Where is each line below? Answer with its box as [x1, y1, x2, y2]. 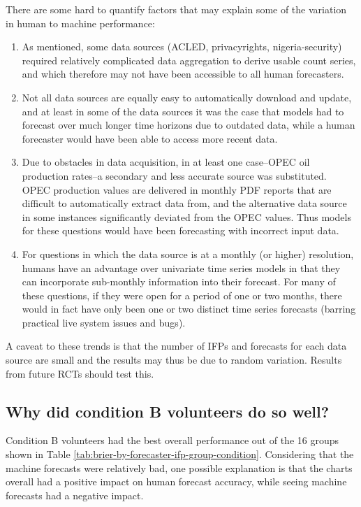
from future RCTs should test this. [6, 366, 154, 380]
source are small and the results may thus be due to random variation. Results [6, 352, 342, 367]
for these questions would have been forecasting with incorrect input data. [22, 223, 339, 238]
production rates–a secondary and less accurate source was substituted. [22, 168, 327, 183]
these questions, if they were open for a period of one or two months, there [22, 287, 342, 302]
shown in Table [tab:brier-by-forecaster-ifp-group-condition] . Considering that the [6, 447, 354, 462]
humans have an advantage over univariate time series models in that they [22, 260, 341, 275]
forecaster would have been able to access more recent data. [22, 131, 278, 145]
